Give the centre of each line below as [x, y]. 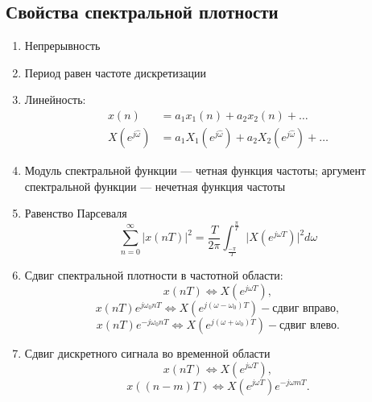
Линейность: [55, 99]
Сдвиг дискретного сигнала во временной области [147, 352]
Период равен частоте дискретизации [115, 72]
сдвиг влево [308, 325]
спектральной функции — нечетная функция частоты [155, 186]
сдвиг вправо [304, 308]
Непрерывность [62, 46]
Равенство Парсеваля [76, 213]
